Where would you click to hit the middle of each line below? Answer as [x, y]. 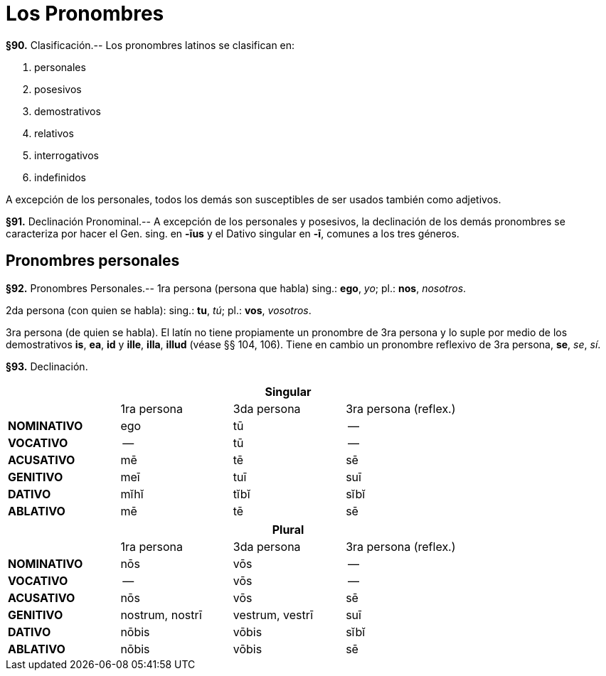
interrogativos [67, 155]
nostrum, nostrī [161, 615]
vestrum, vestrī [273, 615]
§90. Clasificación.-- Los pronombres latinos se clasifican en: [150, 45]
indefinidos [60, 177]
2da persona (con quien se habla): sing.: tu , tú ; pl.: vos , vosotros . [159, 310]
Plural [288, 529]
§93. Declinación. [47, 366]
